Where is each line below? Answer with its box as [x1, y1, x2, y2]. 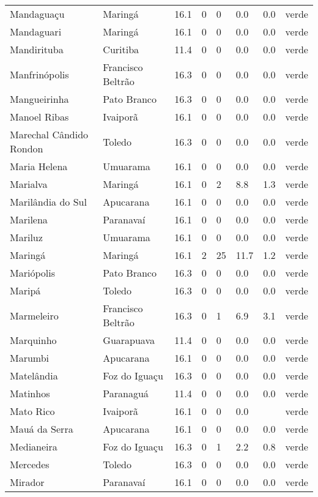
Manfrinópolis [10, 67, 69, 81]
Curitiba [103, 42, 139, 56]
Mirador [10, 475, 45, 489]
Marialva [10, 177, 48, 191]
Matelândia [10, 368, 58, 383]
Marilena [10, 212, 48, 226]
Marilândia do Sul [10, 195, 87, 209]
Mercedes [10, 457, 50, 471]
